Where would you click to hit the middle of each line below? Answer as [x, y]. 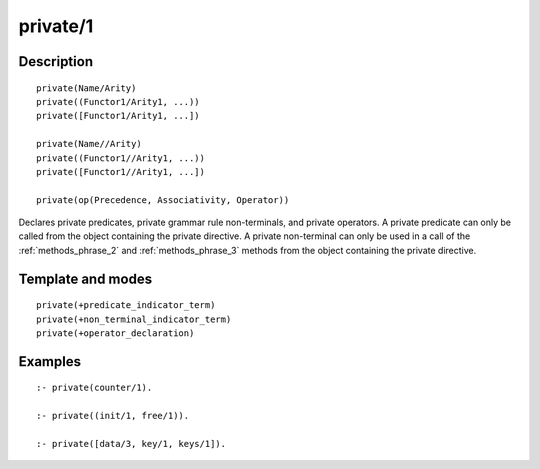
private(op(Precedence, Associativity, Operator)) [163, 199]
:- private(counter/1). [94, 388]
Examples [50, 361]
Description [56, 61]
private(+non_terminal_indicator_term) [134, 319]
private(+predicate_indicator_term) [126, 305]
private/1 [56, 26]
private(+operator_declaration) [115, 333]
